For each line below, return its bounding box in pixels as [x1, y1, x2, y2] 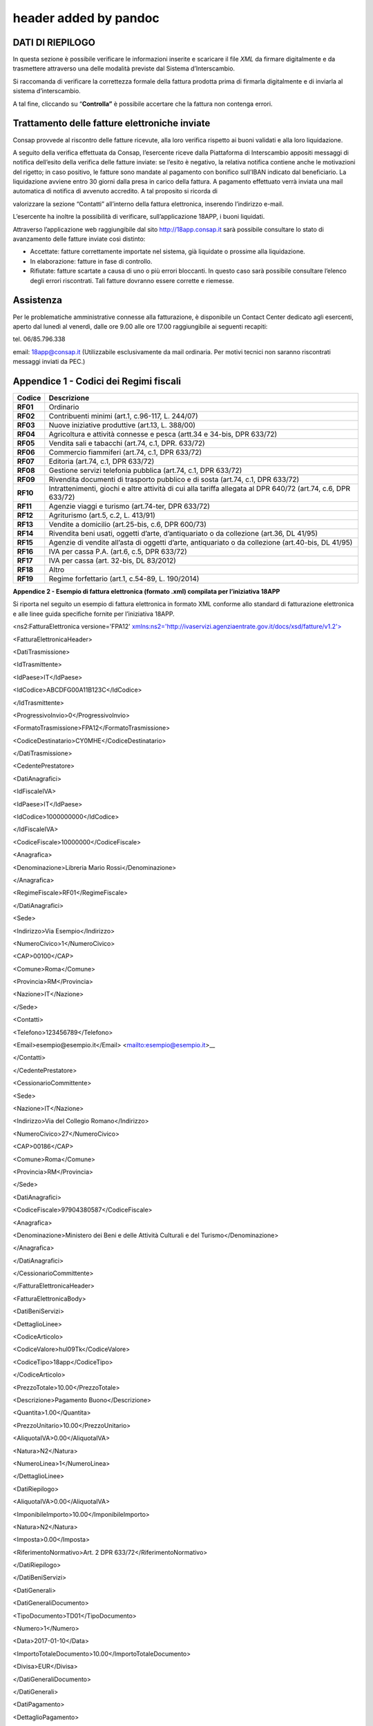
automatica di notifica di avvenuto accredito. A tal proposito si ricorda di [12, 187, 218, 195]
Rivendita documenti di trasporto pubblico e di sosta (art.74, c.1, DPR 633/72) [48, 474, 300, 484]
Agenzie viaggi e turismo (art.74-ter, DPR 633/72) [48, 501, 211, 511]
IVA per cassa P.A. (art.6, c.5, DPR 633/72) [48, 546, 188, 556]
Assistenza [12, 294, 62, 307]
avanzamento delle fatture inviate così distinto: [12, 235, 146, 243]
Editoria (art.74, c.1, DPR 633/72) [48, 456, 155, 466]
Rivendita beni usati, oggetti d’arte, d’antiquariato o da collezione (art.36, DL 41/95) [48, 528, 318, 538]
